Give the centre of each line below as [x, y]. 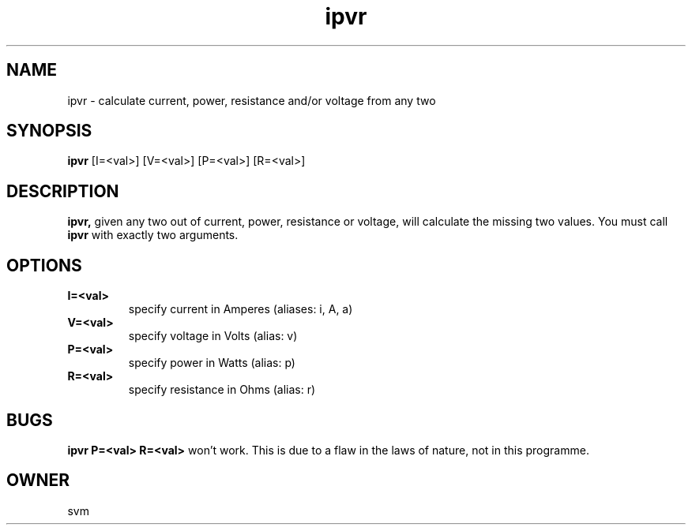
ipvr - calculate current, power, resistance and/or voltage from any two [252, 100]
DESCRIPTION [63, 191]
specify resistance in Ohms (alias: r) [222, 390]
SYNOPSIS [49, 131]
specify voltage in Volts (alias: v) [213, 336]
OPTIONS [44, 265]
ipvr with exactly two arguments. [153, 235]
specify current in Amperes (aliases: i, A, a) [241, 309]
